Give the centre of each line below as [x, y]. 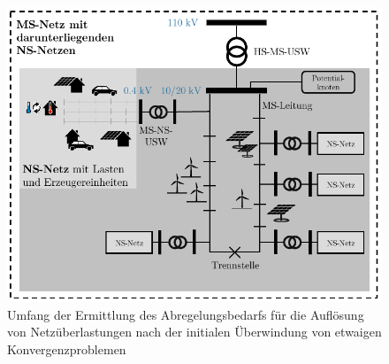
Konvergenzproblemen [67, 349]
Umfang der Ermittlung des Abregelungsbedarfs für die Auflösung [186, 314]
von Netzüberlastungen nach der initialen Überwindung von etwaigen [194, 332]
